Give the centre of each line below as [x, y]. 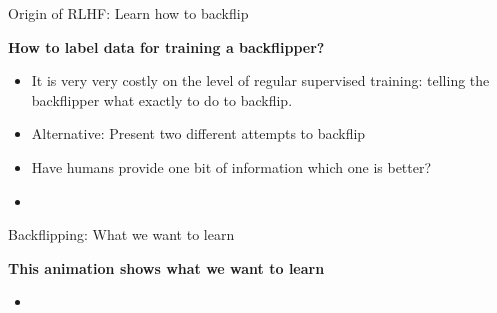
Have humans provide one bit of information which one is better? [231, 166]
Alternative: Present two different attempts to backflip [198, 133]
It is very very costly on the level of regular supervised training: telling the [260, 80]
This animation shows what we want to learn [166, 267]
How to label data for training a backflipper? [166, 46]
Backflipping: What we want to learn [121, 234]
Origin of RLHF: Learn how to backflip [128, 13]
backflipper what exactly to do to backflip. [162, 99]
